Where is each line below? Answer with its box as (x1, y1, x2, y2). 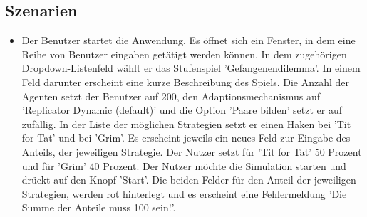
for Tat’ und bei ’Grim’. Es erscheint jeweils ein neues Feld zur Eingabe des (21, 130, 351, 145)
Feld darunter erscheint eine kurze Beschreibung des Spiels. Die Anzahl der (21, 74, 350, 89)
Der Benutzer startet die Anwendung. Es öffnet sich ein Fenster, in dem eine (21, 33, 356, 48)
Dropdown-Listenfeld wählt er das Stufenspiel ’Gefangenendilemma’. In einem (21, 60, 361, 75)
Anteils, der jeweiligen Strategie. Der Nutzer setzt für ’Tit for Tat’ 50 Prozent (21, 144, 362, 159)
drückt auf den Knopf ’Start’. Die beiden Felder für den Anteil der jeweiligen (21, 172, 356, 187)
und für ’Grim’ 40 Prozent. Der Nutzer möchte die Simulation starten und (21, 158, 346, 173)
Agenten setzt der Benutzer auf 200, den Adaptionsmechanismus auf (21, 88, 321, 103)
